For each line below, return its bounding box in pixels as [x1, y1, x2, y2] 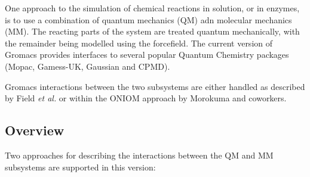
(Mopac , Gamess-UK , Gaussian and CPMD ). [5, 60, 170, 72]
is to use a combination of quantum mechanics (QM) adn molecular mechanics [5, 13, 292, 26]
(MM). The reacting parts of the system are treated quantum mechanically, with [5, 25, 300, 38]
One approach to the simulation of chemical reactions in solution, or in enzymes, [5, 2, 300, 14]
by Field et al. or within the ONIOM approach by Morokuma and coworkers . [5, 92, 287, 104]
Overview [5, 121, 65, 139]
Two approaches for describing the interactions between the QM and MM [5, 148, 274, 161]
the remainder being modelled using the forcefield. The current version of [5, 36, 273, 49]
